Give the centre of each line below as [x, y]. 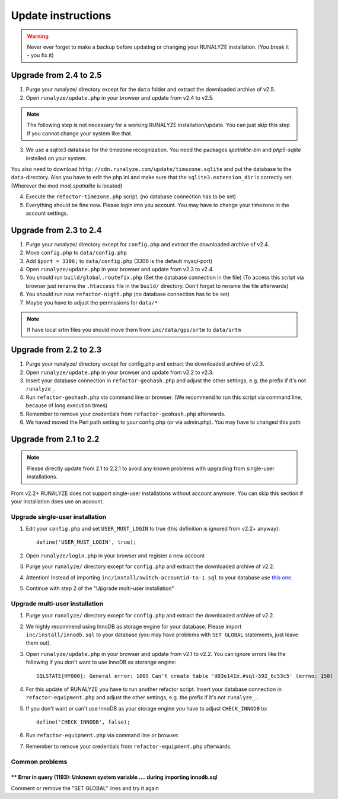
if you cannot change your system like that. [80, 133]
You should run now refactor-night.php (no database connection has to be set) [128, 294]
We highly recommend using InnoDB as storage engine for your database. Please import [134, 626]
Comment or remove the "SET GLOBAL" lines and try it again [85, 788]
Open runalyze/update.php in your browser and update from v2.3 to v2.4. [120, 269]
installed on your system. [56, 158]
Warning [38, 36]
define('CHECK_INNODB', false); [83, 722]
